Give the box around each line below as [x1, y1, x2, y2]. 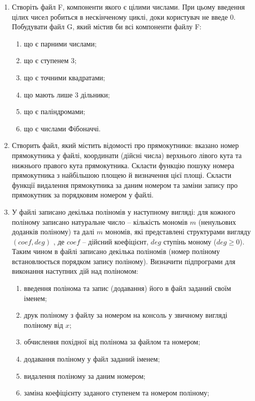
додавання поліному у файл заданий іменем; [24, 354, 160, 364]
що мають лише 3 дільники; [24, 89, 110, 99]
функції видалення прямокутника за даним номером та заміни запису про [12, 179, 238, 190]
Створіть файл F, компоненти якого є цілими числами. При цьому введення [12, 2, 245, 12]
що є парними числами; [24, 38, 97, 48]
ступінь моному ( [163, 236, 217, 246]
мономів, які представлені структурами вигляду [105, 226, 251, 237]
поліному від [24, 319, 63, 330]
